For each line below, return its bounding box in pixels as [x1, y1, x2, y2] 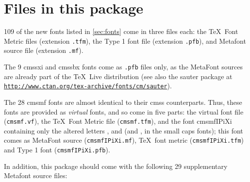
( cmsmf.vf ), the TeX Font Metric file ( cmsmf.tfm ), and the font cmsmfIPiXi [4, 116, 232, 126]
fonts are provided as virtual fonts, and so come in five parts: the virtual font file [4, 106, 244, 116]
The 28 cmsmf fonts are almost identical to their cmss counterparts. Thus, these [4, 97, 242, 107]
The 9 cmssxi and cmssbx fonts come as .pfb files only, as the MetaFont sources [4, 62, 243, 72]
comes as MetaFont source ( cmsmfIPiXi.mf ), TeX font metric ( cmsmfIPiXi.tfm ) [4, 135, 244, 145]
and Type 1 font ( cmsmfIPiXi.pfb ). [4, 145, 110, 155]
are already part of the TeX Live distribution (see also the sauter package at [4, 71, 233, 81]
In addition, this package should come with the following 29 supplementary [4, 161, 228, 171]
